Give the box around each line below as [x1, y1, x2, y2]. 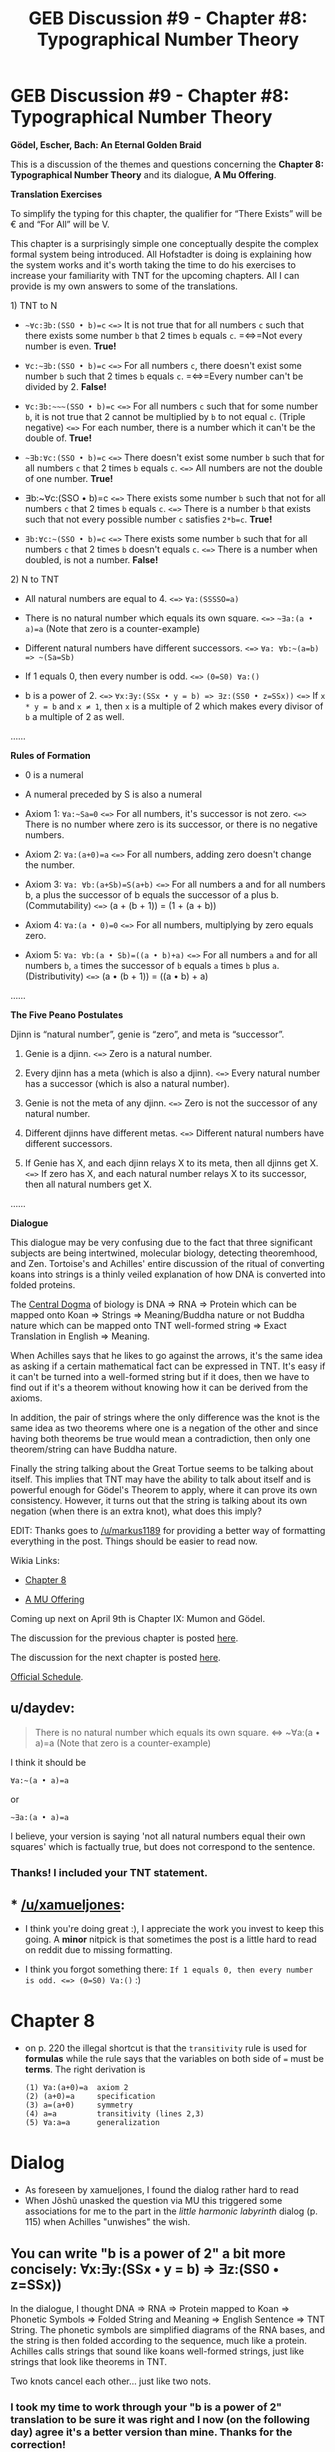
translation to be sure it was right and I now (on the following [10, 2413, 310, 2427]
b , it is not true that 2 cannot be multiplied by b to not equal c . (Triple [24, 410, 306, 422]
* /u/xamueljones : [10, 1897, 126, 1914]
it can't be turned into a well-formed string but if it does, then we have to [10, 1370, 310, 1382]
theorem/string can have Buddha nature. [10, 1443, 178, 1455]
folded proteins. [10, 1278, 76, 1291]
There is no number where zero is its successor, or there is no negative [24, 818, 318, 830]
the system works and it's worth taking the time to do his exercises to [10, 258, 297, 271]
